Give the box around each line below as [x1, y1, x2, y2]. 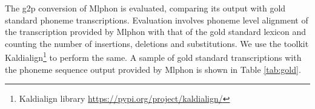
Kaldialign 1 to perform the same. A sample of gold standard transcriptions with [5, 49, 302, 64]
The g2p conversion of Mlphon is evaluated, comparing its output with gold [5, 2, 286, 14]
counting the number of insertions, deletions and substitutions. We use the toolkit [5, 37, 309, 49]
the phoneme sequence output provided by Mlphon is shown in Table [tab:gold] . [5, 63, 301, 75]
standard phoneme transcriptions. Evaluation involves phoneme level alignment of [5, 13, 308, 26]
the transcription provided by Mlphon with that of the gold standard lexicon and [5, 25, 307, 38]
